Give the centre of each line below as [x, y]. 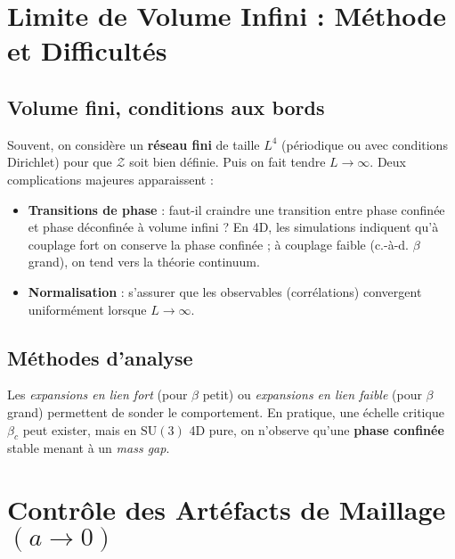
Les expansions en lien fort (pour [97, 395]
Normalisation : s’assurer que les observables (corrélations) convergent [225, 291]
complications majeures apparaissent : [110, 179]
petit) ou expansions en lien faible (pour [312, 395]
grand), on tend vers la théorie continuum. [144, 262]
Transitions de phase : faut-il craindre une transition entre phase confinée [236, 209]
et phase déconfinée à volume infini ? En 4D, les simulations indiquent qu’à [233, 227]
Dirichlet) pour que [60, 162]
